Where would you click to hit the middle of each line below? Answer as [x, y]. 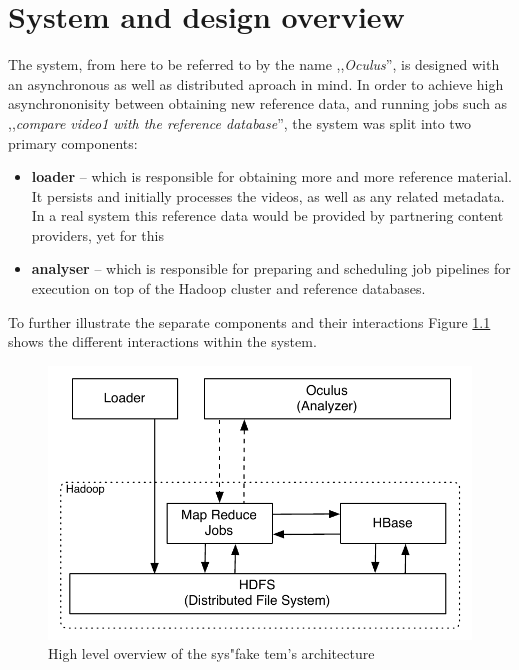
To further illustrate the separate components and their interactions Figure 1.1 [249, 321]
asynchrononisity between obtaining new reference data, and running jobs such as [258, 103]
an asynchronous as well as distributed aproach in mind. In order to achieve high [256, 83]
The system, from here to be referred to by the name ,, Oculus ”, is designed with [254, 64]
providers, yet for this [97, 234]
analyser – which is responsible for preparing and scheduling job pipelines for [271, 268]
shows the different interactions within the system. [162, 341]
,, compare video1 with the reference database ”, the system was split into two [240, 122]
